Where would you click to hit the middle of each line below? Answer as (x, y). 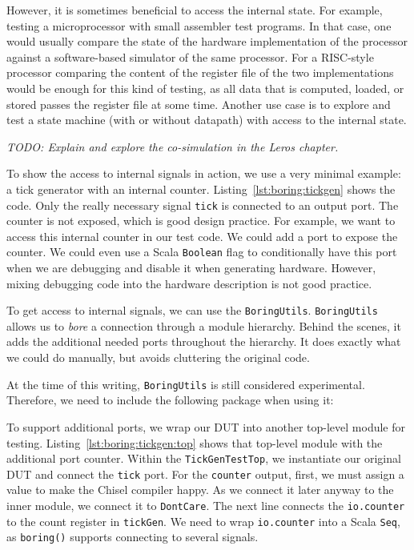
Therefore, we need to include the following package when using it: (170, 400)
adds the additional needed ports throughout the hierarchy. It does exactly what (204, 341)
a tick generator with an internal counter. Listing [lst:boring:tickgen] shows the (201, 189)
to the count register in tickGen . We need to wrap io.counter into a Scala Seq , (203, 521)
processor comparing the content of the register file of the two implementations (200, 72)
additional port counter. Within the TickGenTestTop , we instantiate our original (204, 458)
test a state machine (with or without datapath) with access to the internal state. (207, 120)
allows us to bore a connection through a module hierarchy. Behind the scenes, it (204, 325)
